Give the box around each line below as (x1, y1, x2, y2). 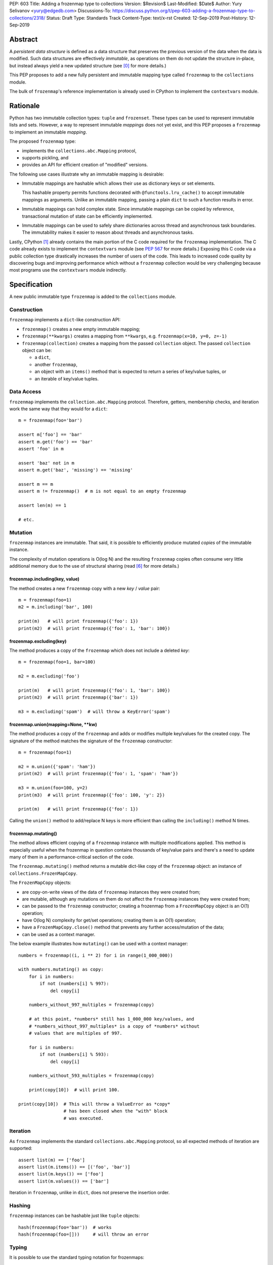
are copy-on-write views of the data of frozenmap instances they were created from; (22, 889, 201, 895)
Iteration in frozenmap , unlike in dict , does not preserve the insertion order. (9, 1190, 170, 1196)
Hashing (9, 1202, 31, 1209)
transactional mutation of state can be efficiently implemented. (22, 213, 153, 219)
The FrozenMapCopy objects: (9, 879, 72, 885)
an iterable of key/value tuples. (34, 375, 99, 382)
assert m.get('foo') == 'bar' (18, 439, 94, 445)
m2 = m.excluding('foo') (18, 673, 80, 679)
